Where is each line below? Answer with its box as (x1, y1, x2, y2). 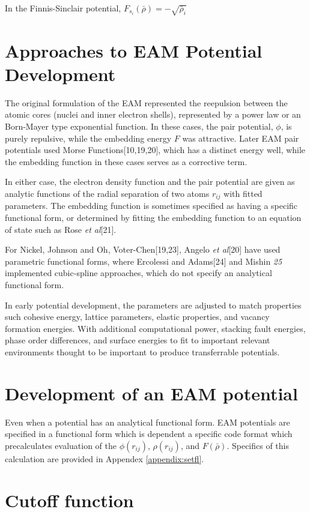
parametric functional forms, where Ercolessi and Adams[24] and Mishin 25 (5, 254, 282, 267)
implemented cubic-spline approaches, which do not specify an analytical (5, 267, 272, 279)
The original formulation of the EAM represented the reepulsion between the (5, 96, 288, 109)
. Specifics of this (226, 439, 290, 451)
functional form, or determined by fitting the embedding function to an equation (5, 211, 302, 224)
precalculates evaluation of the (5, 439, 117, 451)
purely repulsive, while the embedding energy (5, 131, 172, 144)
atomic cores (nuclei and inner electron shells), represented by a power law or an (5, 108, 301, 121)
